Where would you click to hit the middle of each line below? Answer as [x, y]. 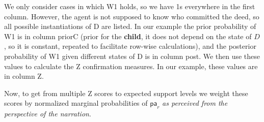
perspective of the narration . [48, 114]
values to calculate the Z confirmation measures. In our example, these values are [131, 66]
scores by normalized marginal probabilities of [76, 103]
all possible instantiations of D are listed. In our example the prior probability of [130, 26]
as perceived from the [195, 103]
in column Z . [24, 76]
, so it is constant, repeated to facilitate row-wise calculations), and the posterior [130, 46]
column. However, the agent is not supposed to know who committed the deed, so [132, 16]
